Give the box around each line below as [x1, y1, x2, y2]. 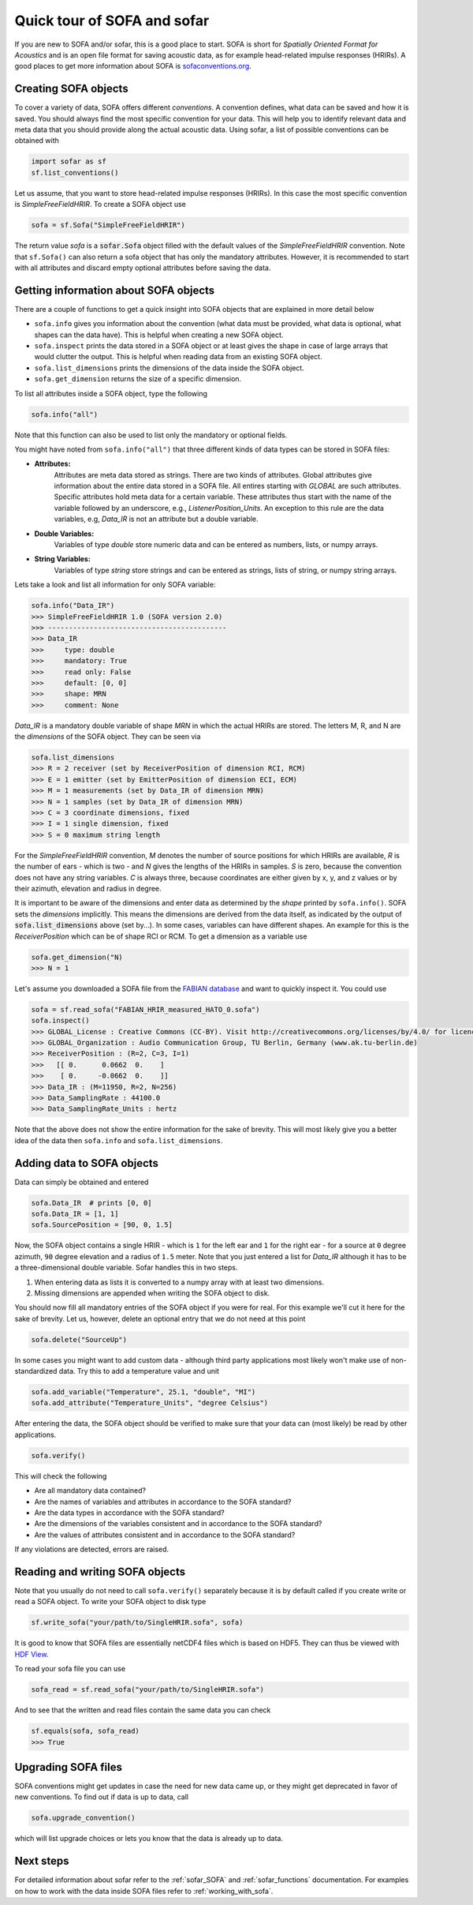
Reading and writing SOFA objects [14, 1565, 186, 1578]
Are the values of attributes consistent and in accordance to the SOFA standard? [34, 1530, 296, 1539]
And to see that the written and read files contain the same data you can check [14, 1705, 271, 1715]
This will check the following [14, 1471, 107, 1480]
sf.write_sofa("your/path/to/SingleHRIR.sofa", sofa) [31, 1618, 244, 1627]
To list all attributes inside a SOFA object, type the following [14, 388, 208, 398]
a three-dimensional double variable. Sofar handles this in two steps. [14, 1263, 238, 1273]
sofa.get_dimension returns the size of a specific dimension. [34, 374, 242, 384]
